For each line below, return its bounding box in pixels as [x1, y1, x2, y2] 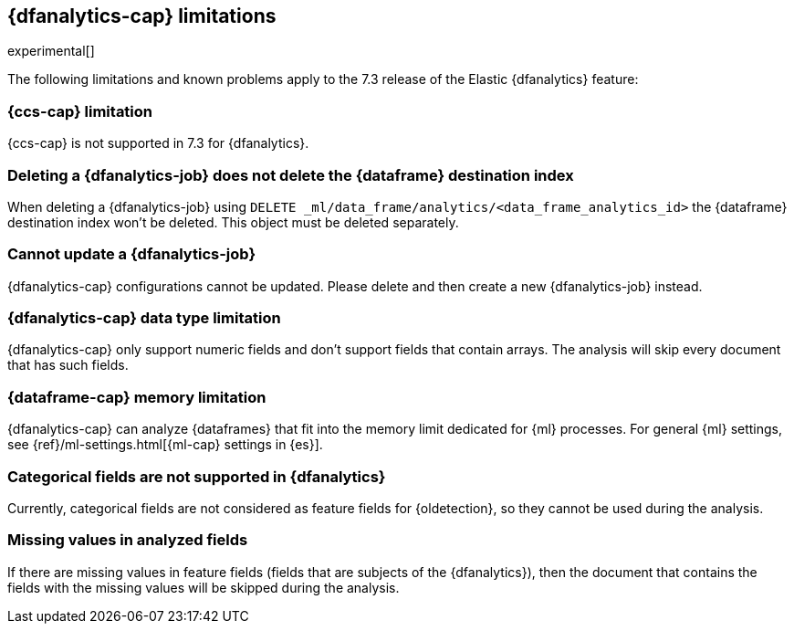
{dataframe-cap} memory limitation [7, 387, 266, 406]
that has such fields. [7, 357, 129, 373]
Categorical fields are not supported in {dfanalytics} [7, 467, 386, 486]
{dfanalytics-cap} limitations [7, 5, 277, 27]
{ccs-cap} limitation [7, 101, 153, 121]
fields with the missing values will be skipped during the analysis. [7, 579, 400, 595]
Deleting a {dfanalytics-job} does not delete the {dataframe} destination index [7, 165, 574, 184]
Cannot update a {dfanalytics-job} [7, 245, 256, 264]
